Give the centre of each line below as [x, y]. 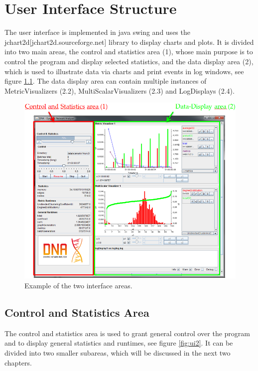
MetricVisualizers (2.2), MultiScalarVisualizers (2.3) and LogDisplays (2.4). [120, 90]
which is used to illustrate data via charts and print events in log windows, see [124, 71]
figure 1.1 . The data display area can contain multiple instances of [106, 81]
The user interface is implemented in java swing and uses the [97, 32]
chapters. [18, 362]
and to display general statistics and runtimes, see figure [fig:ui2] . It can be [119, 343]
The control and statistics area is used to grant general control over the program [127, 333]
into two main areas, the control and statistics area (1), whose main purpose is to [129, 52]
